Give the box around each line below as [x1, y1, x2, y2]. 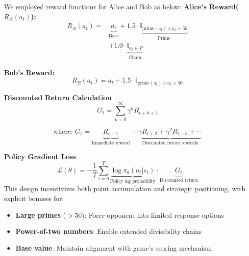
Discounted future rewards [142, 140, 198, 145]
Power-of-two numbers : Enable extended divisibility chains [15, 226, 202, 236]
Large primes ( [15, 209, 66, 220]
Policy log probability [110, 178, 156, 184]
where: [53, 128, 73, 135]
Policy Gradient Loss [4, 151, 76, 161]
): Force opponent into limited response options [81, 209, 224, 220]
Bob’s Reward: [4, 67, 55, 77]
